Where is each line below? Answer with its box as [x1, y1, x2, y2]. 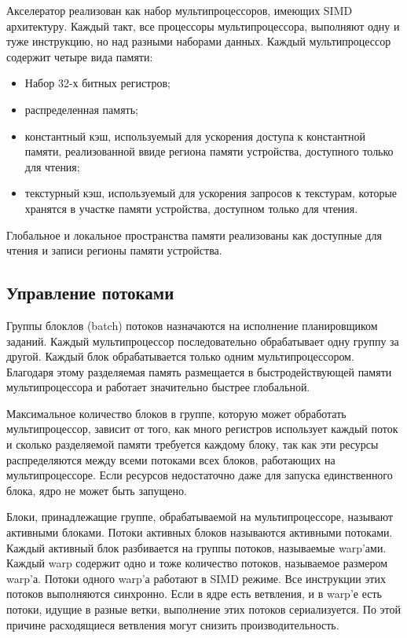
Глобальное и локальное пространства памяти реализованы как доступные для [6, 226, 382, 243]
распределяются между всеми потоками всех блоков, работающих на [6, 451, 335, 467]
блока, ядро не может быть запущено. [6, 482, 187, 498]
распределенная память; [24, 101, 138, 117]
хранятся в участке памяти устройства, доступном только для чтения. [24, 200, 358, 216]
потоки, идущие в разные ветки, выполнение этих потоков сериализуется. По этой [6, 601, 401, 618]
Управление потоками [6, 280, 174, 305]
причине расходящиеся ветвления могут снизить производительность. [6, 616, 339, 632]
